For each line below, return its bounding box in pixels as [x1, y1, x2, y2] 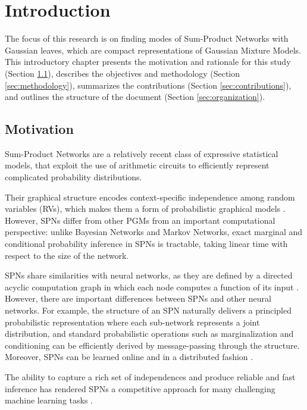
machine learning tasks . [5, 394, 93, 406]
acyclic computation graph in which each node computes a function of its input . [5, 280, 299, 293]
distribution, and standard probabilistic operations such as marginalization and [5, 327, 294, 340]
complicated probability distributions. [5, 171, 142, 183]
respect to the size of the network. [5, 249, 129, 261]
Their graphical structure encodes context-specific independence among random [5, 190, 295, 203]
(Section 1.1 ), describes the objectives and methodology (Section [5, 67, 240, 79]
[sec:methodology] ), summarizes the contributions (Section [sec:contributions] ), [5, 79, 292, 91]
